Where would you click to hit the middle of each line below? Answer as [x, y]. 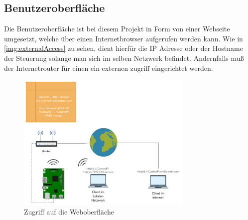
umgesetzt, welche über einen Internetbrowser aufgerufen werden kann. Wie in [124, 38]
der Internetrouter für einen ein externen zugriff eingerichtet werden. [109, 68]
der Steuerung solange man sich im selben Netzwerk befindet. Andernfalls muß [124, 58]
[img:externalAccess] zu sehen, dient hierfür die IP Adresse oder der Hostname [124, 48]
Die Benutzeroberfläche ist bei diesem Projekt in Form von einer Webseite [117, 29]
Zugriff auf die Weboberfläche [69, 212]
